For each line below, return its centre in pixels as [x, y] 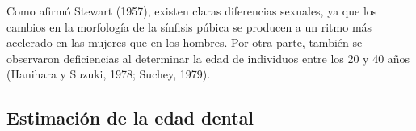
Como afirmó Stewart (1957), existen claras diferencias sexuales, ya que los [192, 11]
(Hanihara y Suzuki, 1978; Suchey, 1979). [109, 74]
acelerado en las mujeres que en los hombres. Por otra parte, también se [185, 42]
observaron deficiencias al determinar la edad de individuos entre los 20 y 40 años [208, 58]
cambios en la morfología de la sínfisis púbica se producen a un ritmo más [189, 26]
